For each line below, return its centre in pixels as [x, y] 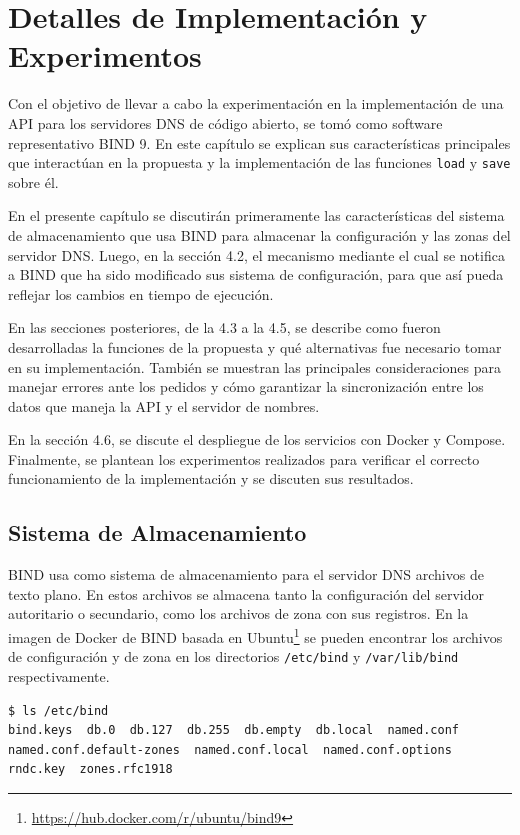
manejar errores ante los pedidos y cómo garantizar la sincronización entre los [246, 386]
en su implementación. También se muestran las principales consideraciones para [254, 366]
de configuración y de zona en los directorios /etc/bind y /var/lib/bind [233, 656]
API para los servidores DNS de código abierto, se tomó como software [225, 122]
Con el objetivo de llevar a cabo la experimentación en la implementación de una [256, 103]
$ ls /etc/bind [58, 710]
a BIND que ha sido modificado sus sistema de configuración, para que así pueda [256, 274]
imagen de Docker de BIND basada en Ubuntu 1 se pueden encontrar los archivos [255, 635]
